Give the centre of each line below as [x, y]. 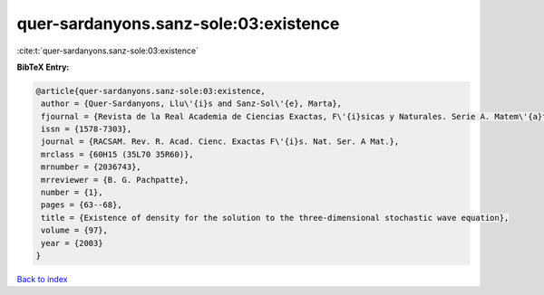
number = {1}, [72, 193]
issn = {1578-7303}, [87, 129]
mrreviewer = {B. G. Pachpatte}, [115, 180]
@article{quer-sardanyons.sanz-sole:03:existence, [151, 91]
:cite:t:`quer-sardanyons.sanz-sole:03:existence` [108, 51]
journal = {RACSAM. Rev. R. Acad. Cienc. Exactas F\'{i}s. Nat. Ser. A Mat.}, [220, 142]
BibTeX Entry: [43, 67]
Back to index [42, 279]
